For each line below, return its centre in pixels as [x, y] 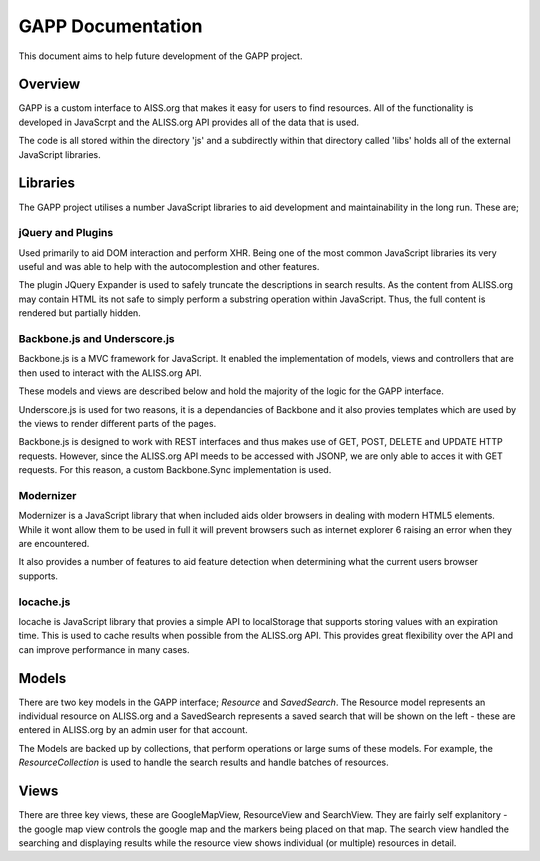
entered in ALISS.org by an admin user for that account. [133, 730]
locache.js [44, 602]
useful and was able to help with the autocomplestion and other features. [169, 267]
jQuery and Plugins [66, 233]
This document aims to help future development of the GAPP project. [160, 56]
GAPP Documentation [111, 26]
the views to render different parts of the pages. [117, 423]
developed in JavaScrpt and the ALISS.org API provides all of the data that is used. [189, 122]
